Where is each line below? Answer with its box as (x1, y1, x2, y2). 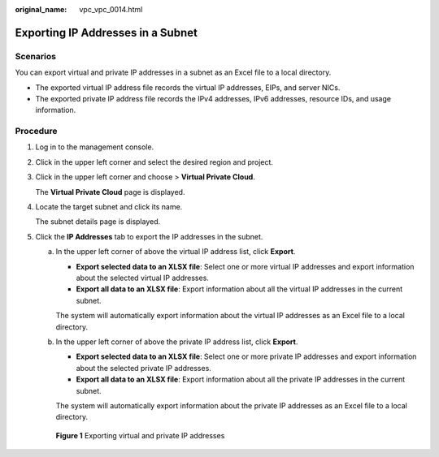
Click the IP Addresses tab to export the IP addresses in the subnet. (35, 231, 263, 241)
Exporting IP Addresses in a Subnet (15, 25, 198, 40)
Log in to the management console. (35, 142, 154, 152)
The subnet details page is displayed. (35, 217, 161, 226)
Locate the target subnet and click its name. (35, 202, 183, 212)
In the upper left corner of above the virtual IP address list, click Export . (55, 247, 296, 257)
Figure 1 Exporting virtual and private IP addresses (55, 430, 225, 440)
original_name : (15, 5, 67, 14)
